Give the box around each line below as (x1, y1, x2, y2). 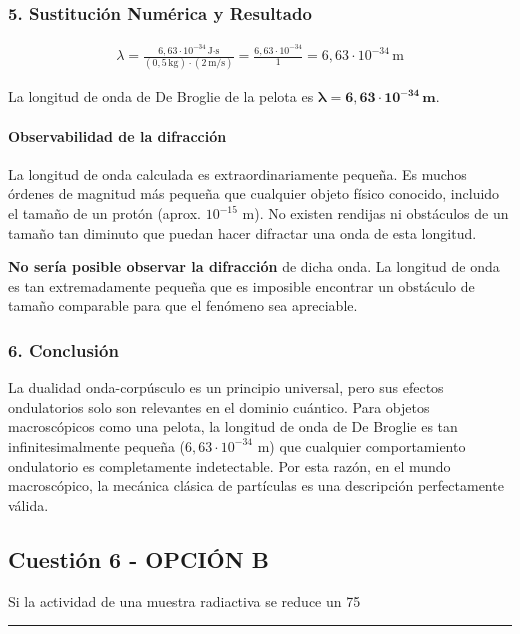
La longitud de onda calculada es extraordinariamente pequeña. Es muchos (8, 163, 467, 184)
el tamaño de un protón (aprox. (8, 203, 201, 224)
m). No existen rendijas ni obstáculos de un (242, 203, 509, 224)
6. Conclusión (8, 337, 119, 362)
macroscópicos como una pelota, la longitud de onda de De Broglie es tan (8, 416, 458, 437)
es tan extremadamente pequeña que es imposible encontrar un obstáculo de (8, 275, 475, 296)
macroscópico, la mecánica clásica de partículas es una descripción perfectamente (8, 475, 504, 496)
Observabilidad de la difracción (8, 125, 227, 146)
